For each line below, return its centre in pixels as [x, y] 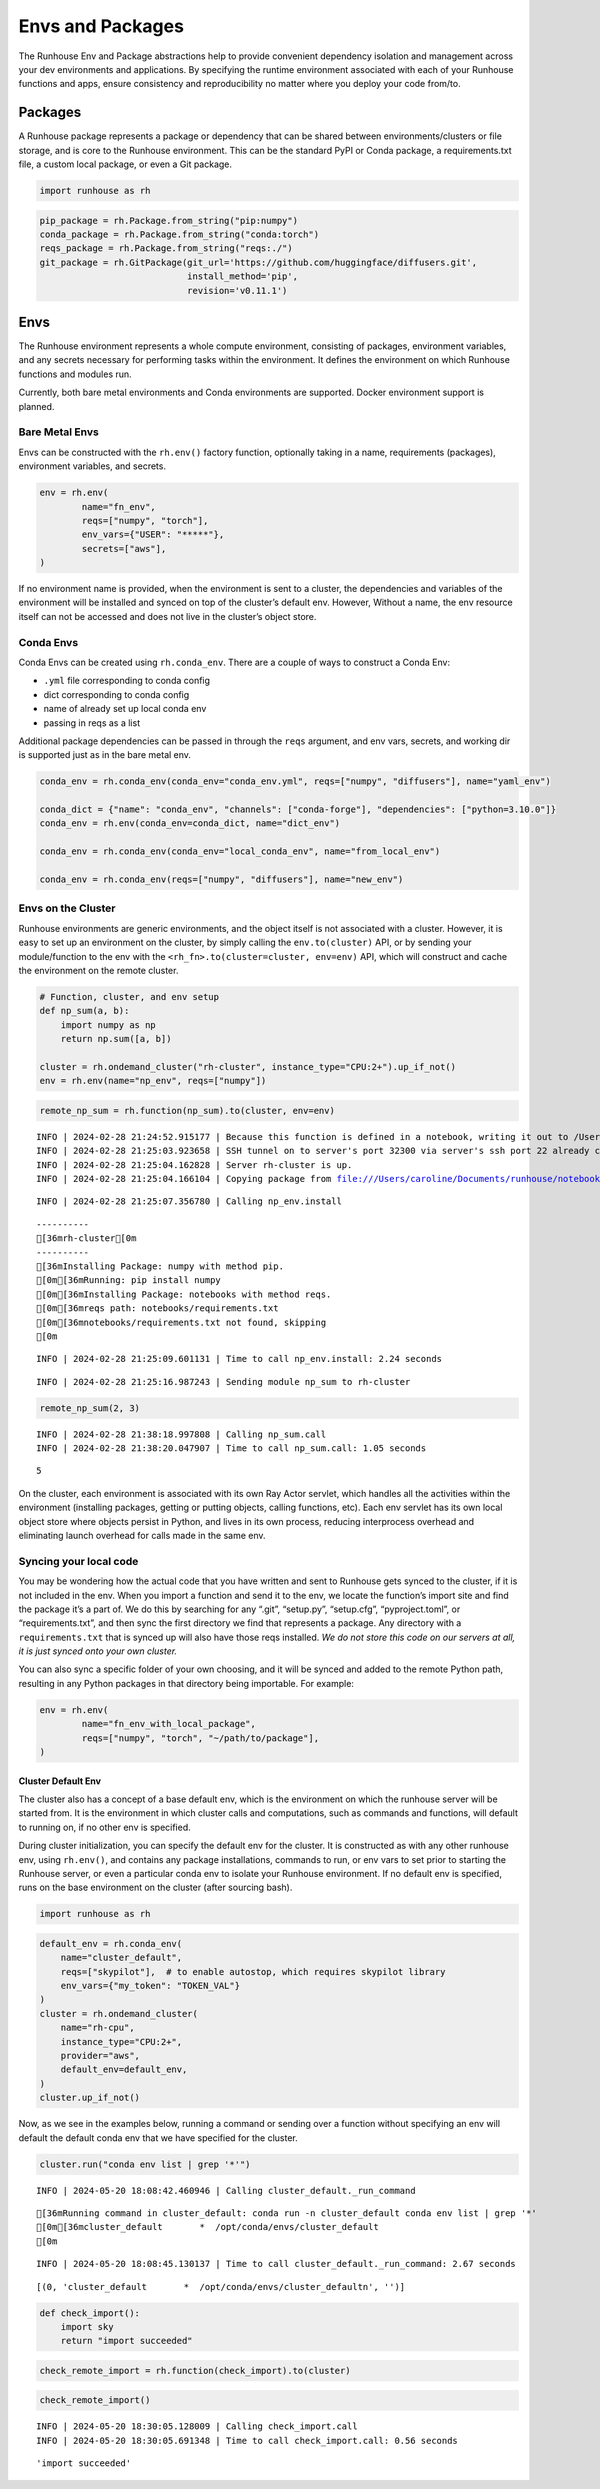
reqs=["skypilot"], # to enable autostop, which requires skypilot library [253, 1971]
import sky [87, 2326]
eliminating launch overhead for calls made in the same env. [142, 1535]
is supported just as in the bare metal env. [105, 755]
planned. [36, 406]
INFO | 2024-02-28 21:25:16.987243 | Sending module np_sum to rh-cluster [223, 1381]
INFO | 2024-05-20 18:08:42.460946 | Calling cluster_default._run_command [226, 2190]
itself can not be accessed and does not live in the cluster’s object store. [167, 616]
